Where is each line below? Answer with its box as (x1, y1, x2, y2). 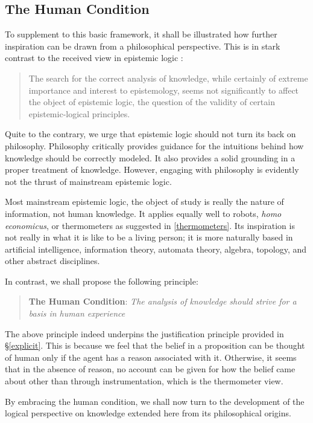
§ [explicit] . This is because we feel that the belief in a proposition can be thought (5, 339, 305, 352)
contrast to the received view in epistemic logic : (5, 51, 183, 64)
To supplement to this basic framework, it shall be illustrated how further (5, 28, 277, 40)
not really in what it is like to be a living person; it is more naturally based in (5, 231, 293, 244)
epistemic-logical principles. (28, 107, 130, 120)
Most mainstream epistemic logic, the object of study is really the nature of (5, 195, 284, 208)
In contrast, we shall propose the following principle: (5, 274, 198, 287)
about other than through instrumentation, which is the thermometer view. (5, 375, 283, 387)
